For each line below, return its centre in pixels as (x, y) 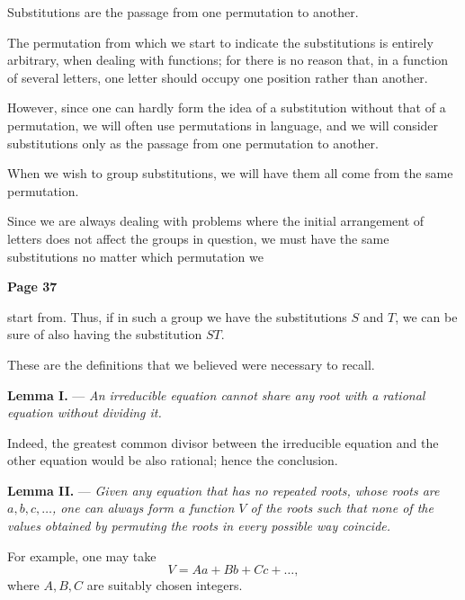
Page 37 (32, 287)
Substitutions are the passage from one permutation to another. (183, 12)
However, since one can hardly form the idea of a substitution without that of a (227, 107)
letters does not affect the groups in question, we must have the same (198, 238)
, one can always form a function (143, 508)
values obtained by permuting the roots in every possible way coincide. (199, 526)
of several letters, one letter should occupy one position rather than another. (218, 77)
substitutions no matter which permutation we (135, 256)
